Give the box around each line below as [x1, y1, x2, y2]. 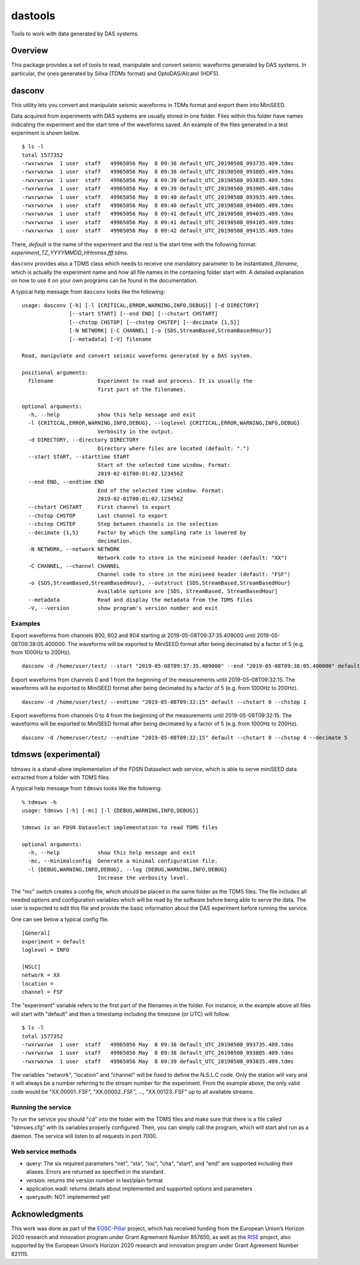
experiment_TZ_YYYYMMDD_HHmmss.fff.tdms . [11, 249, 129, 256]
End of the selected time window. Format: [97, 487, 224, 494]
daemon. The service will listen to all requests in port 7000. [11, 1132, 158, 1139]
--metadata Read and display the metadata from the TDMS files [28, 596, 253, 603]
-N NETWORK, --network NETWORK [28, 546, 120, 553]
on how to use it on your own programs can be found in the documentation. [11, 277, 198, 284]
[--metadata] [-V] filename [69, 335, 152, 343]
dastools [11, 9, 56, 22]
